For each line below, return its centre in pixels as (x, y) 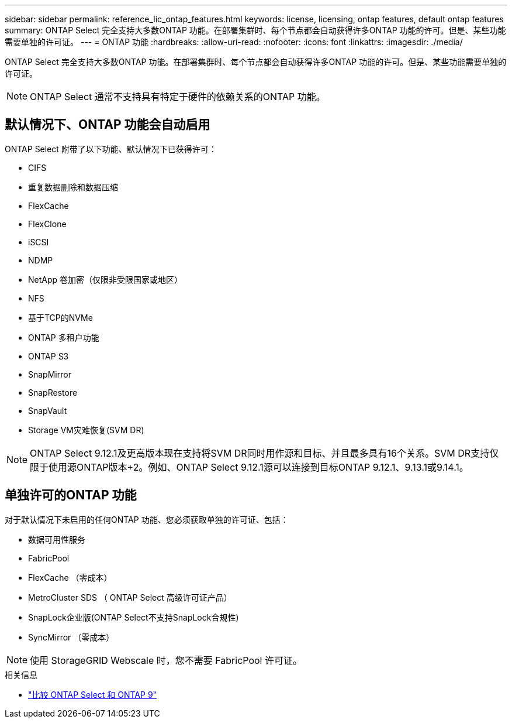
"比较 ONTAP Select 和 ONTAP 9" (93, 694)
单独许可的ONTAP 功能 (71, 495)
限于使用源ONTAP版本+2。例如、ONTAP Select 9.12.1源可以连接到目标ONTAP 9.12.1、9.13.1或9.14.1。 (249, 467)
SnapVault (48, 410)
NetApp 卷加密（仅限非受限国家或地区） (105, 279)
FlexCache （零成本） (70, 577)
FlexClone (47, 224)
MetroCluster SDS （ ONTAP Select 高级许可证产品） (130, 597)
